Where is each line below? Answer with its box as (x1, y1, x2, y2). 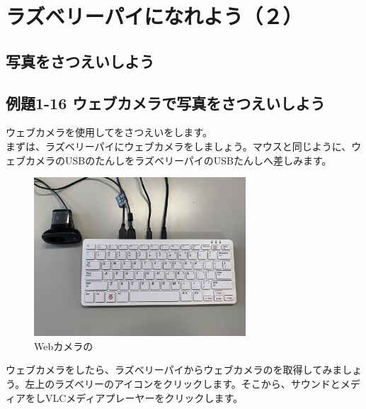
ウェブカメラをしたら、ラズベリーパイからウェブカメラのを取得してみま (6, 362, 343, 377)
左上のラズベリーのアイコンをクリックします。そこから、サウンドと (25, 376, 341, 391)
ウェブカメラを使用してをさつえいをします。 (6, 125, 212, 140)
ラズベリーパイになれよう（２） (6, 1, 303, 30)
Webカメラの (34, 338, 93, 353)
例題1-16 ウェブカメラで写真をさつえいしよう (6, 91, 326, 113)
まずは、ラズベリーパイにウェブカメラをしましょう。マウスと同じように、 (6, 138, 352, 153)
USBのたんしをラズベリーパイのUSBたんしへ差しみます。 (64, 152, 332, 167)
